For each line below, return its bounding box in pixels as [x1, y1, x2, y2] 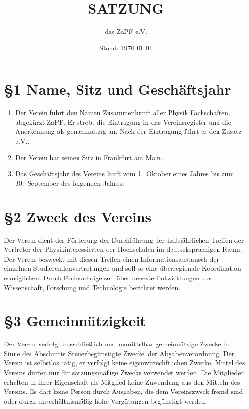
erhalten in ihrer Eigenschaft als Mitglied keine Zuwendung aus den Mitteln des [4, 376, 240, 387]
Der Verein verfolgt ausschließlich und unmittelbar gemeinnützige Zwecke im [4, 339, 231, 349]
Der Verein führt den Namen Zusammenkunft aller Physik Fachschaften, [15, 107, 230, 117]
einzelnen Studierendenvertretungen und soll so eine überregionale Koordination [4, 263, 241, 273]
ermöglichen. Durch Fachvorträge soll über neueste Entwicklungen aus [4, 272, 212, 282]
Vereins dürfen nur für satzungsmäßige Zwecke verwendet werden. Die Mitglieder [4, 367, 244, 377]
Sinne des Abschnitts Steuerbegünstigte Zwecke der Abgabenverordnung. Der [4, 348, 234, 358]
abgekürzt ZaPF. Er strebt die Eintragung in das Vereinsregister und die [15, 116, 231, 127]
